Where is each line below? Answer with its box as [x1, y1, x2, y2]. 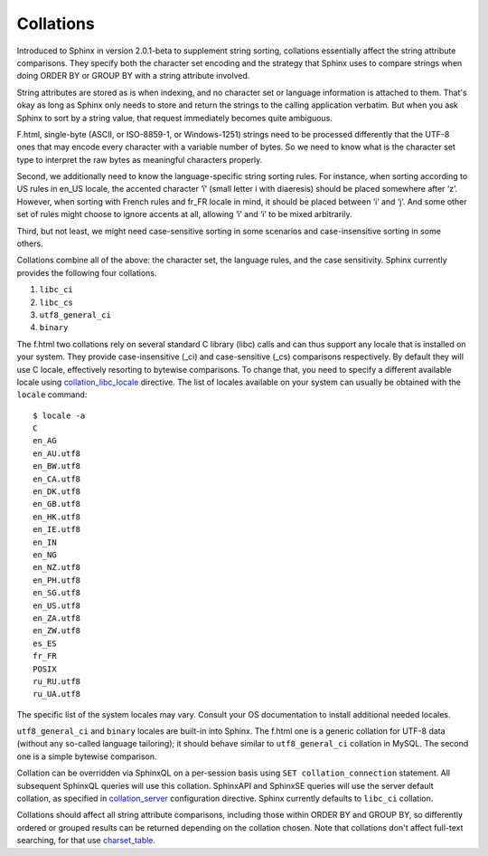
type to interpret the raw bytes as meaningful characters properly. [16, 154, 263, 165]
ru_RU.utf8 [33, 676, 81, 687]
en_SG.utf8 [33, 588, 81, 598]
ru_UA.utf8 [33, 689, 81, 699]
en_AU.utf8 [33, 448, 81, 459]
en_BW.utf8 [33, 461, 81, 471]
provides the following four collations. [16, 267, 157, 278]
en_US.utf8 [33, 600, 81, 611]
